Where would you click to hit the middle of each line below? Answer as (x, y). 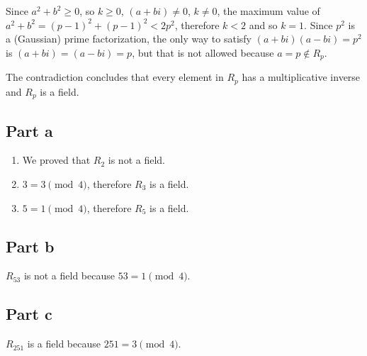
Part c (29, 314)
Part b (30, 246)
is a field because (64, 344)
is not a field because (69, 276)
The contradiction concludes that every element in (115, 77)
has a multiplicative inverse (301, 77)
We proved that (56, 160)
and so (263, 24)
